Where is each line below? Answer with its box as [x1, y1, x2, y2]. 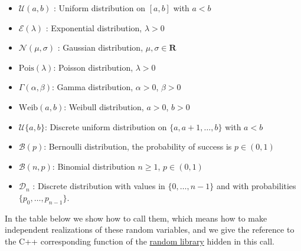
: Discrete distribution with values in [32, 180, 165, 192]
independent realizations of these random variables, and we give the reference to [5, 223, 295, 236]
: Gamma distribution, [52, 81, 133, 93]
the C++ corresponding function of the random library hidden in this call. [5, 235, 275, 247]
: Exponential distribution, [45, 21, 142, 34]
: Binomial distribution [52, 160, 135, 172]
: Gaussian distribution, [57, 41, 143, 54]
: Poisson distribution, [53, 61, 133, 73]
